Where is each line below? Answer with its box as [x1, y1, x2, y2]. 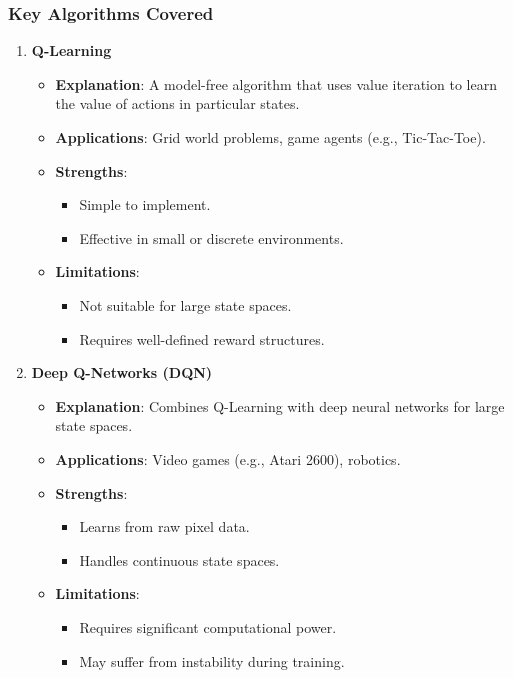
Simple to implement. [79, 194, 211, 215]
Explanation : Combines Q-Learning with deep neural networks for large [55, 395, 505, 416]
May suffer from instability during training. [79, 650, 345, 671]
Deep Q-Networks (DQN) [31, 362, 213, 383]
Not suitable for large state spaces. [79, 294, 292, 315]
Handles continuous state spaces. [79, 549, 280, 570]
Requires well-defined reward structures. [79, 328, 325, 349]
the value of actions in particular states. [55, 93, 300, 114]
